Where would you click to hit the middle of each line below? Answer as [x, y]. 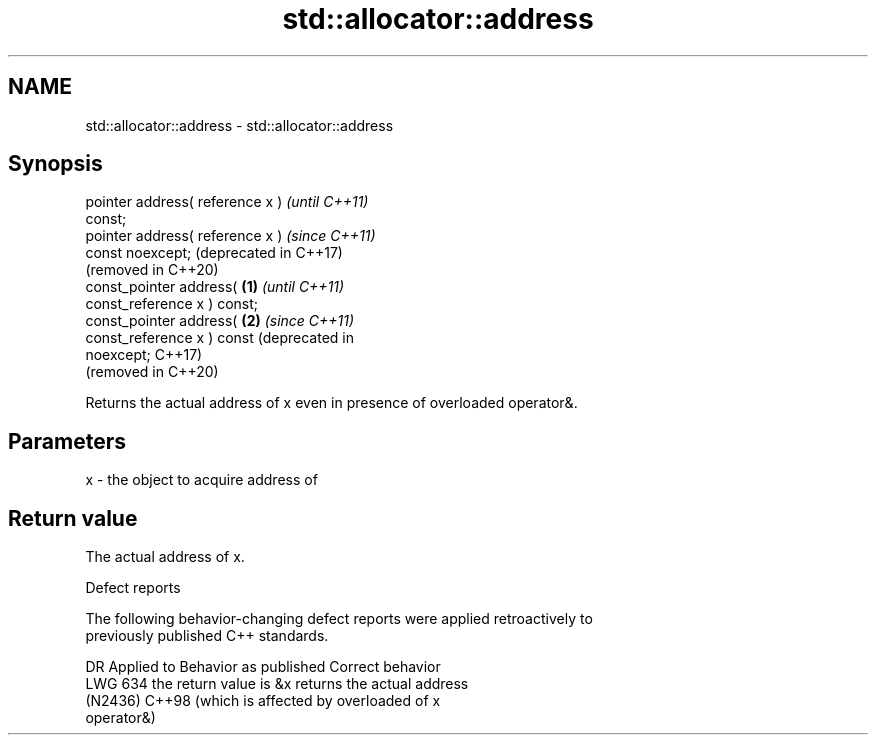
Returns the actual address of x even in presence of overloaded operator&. [331, 403]
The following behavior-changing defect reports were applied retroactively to [339, 619]
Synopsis [55, 164]
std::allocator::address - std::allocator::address [239, 125]
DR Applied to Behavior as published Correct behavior [263, 667]
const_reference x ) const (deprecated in [220, 338]
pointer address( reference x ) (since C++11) [230, 236]
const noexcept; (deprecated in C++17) [214, 253]
